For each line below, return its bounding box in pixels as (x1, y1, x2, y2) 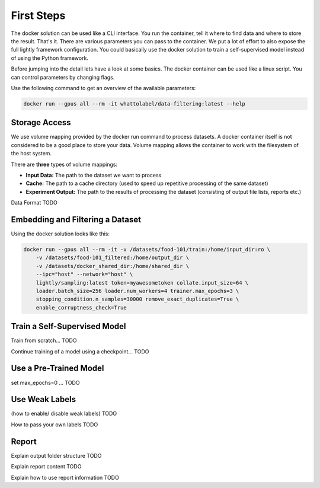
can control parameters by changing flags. (11, 74, 115, 81)
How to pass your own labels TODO (11, 421, 98, 428)
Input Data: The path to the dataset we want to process (25, 171, 162, 178)
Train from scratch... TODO (11, 337, 77, 344)
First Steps (11, 9, 66, 22)
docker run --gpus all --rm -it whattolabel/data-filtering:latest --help (23, 100, 246, 107)
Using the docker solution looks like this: (11, 230, 110, 237)
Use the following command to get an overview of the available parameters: (11, 84, 196, 91)
